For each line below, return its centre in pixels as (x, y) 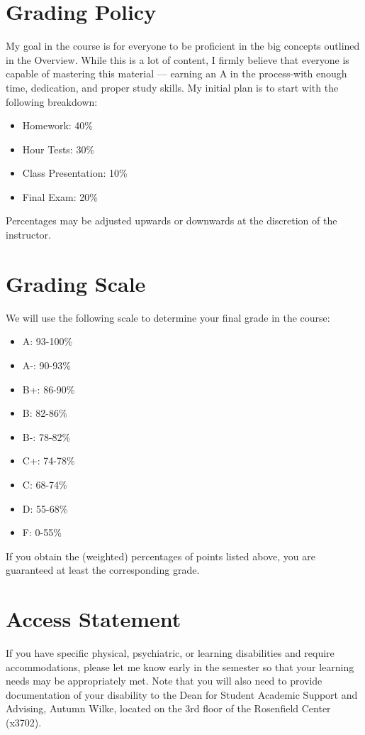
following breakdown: (52, 101)
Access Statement (94, 619)
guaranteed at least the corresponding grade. (103, 570)
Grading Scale (76, 283)
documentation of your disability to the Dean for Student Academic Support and (182, 694)
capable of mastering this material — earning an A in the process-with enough (176, 73)
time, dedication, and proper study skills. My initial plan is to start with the (172, 87)
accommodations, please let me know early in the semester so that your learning (180, 666)
